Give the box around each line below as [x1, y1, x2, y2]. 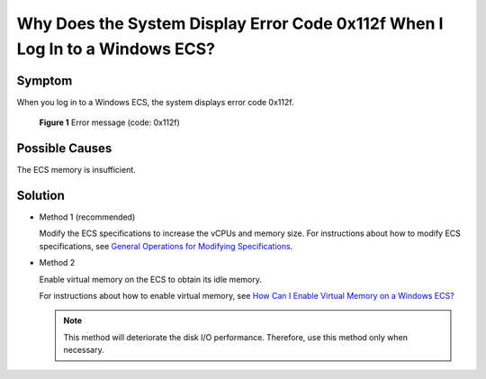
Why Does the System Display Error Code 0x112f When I [16, 14, 444, 33]
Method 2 [39, 257, 76, 268]
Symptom [16, 73, 73, 88]
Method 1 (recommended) [39, 212, 136, 222]
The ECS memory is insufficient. [16, 165, 137, 176]
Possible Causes [16, 140, 112, 157]
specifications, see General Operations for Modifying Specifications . [39, 240, 293, 251]
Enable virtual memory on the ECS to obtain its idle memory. [39, 274, 263, 284]
